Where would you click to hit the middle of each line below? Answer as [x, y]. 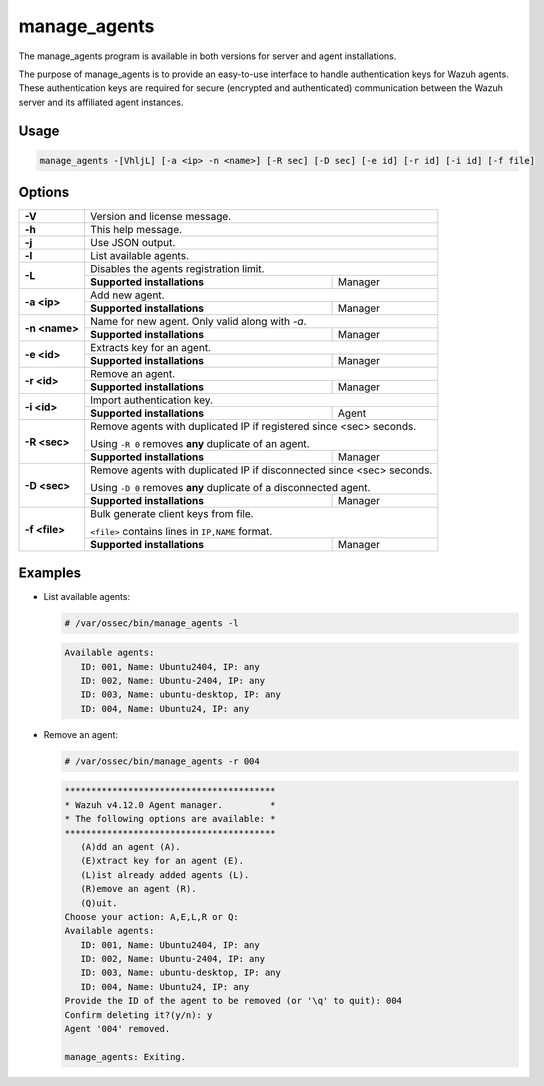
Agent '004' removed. [117, 1029]
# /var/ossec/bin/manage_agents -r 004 [162, 761]
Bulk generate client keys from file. [172, 514]
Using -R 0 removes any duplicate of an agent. [200, 444]
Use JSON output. [133, 243]
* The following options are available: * [170, 819]
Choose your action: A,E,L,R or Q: [151, 916]
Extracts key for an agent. [151, 348]
